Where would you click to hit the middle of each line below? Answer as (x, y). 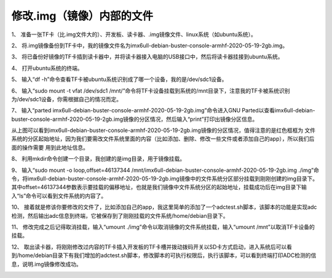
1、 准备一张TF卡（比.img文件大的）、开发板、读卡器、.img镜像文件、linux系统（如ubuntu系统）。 (134, 34)
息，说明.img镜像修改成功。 (47, 264)
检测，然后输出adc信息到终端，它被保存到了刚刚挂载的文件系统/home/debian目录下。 (120, 215)
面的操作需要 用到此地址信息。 (50, 147)
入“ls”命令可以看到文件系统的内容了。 (59, 196)
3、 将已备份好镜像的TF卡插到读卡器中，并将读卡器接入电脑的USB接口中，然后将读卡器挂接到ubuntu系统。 (147, 57)
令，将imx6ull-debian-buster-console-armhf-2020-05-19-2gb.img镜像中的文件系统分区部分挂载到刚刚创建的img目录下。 (165, 179)
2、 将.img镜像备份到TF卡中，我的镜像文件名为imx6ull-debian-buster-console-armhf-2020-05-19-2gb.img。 (150, 45)
